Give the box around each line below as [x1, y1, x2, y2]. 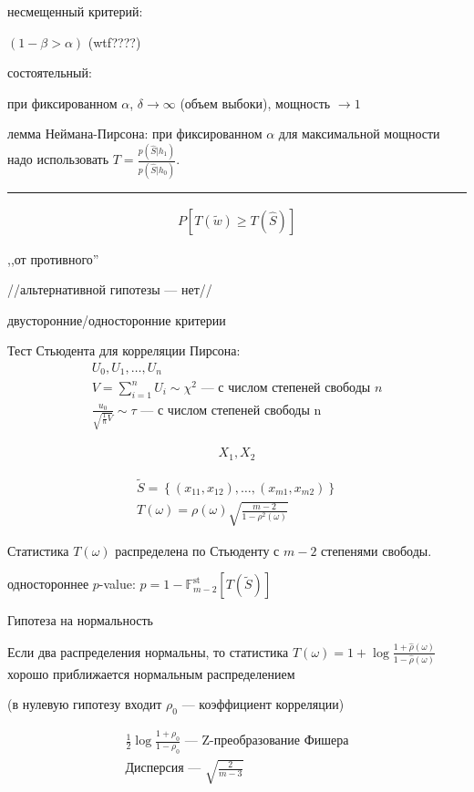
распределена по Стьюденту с [115, 540, 280, 560]
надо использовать [7, 149, 109, 169]
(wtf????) [88, 32, 141, 51]
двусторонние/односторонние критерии [7, 310, 226, 329]
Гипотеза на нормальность [7, 611, 153, 630]
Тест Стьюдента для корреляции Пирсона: [7, 341, 241, 360]
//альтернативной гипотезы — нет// [7, 280, 212, 299]
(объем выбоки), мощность [180, 93, 331, 112]
